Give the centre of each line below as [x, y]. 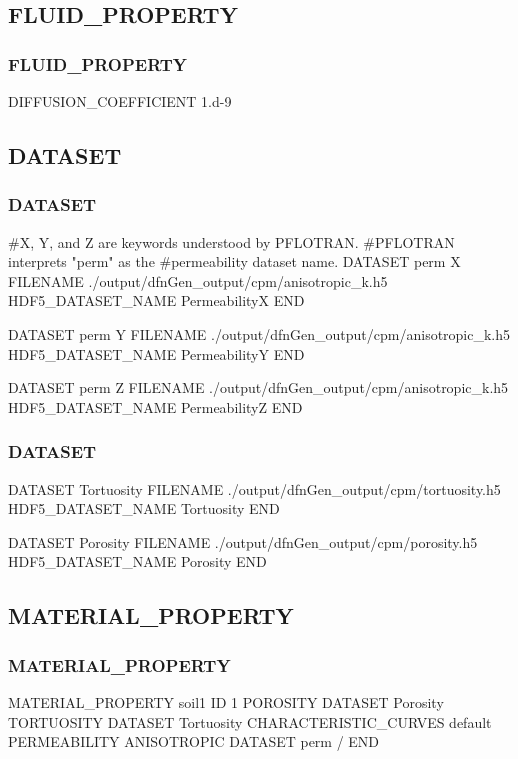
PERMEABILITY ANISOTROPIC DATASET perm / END [194, 741]
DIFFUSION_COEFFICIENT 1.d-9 [120, 101]
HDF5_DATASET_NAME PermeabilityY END [156, 353]
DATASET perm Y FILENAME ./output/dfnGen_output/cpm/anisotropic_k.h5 [259, 333]
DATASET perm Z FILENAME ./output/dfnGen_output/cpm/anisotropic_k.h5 [258, 387]
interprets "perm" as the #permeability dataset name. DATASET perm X [234, 261]
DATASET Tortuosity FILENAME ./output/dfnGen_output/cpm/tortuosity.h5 [254, 488]
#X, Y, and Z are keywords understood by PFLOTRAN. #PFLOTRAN [231, 241]
